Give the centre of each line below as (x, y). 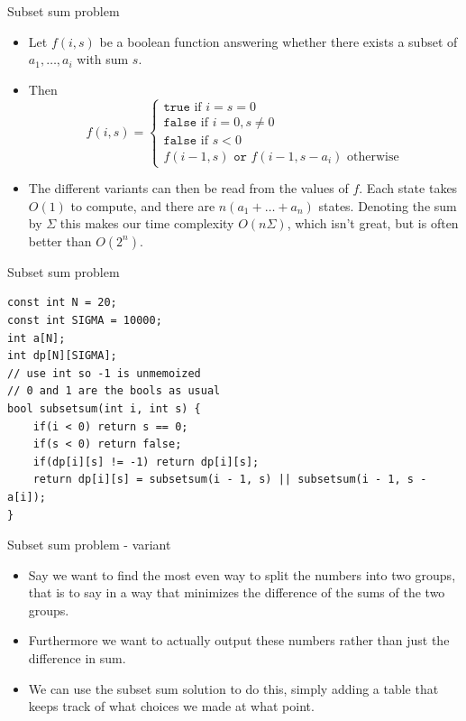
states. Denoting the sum (388, 205)
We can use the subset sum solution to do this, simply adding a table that (233, 688)
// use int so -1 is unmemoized (104, 373)
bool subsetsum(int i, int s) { (104, 408)
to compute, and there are (143, 205)
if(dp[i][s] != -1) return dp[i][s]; (146, 462)
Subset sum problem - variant (89, 545)
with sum (103, 59)
